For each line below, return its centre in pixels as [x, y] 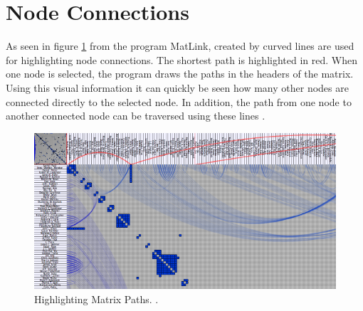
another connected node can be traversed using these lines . [136, 116]
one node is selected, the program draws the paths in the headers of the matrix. [180, 74]
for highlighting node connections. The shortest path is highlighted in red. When [181, 59]
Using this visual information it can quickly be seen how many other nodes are [177, 87]
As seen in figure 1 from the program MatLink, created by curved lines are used [180, 46]
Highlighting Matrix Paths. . [96, 299]
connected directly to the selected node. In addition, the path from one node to [179, 101]
